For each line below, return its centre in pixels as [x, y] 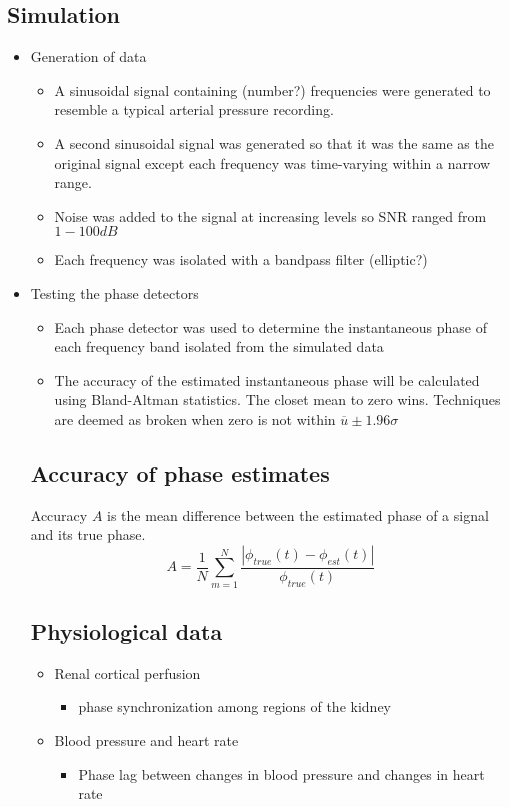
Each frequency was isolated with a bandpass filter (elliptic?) [241, 259]
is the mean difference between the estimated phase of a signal [298, 514]
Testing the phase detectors [114, 292]
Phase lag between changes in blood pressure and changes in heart [281, 773]
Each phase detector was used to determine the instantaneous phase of [270, 326]
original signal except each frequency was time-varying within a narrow [272, 162]
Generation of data [88, 56]
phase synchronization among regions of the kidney [234, 706]
